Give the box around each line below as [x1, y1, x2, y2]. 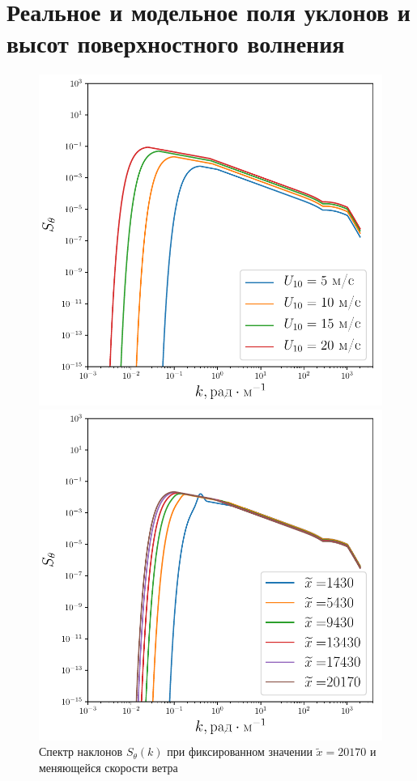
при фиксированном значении [167, 743, 313, 760]
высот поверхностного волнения [6, 27, 345, 60]
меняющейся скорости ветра [39, 758, 178, 775]
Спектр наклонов [39, 743, 123, 760]
